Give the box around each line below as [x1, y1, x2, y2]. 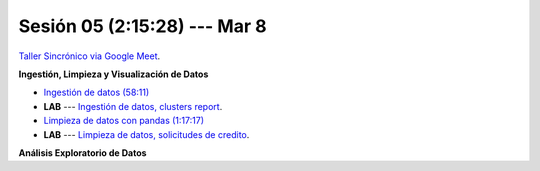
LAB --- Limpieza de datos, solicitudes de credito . [43, 128, 250, 140]
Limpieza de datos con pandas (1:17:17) [43, 115, 205, 127]
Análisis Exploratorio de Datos [18, 146, 147, 159]
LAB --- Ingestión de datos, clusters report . [43, 100, 223, 112]
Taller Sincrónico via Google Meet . [18, 50, 161, 62]
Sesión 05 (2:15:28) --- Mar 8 [18, 15, 267, 37]
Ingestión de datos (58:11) [43, 86, 150, 99]
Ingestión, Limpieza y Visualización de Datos [18, 68, 209, 80]
